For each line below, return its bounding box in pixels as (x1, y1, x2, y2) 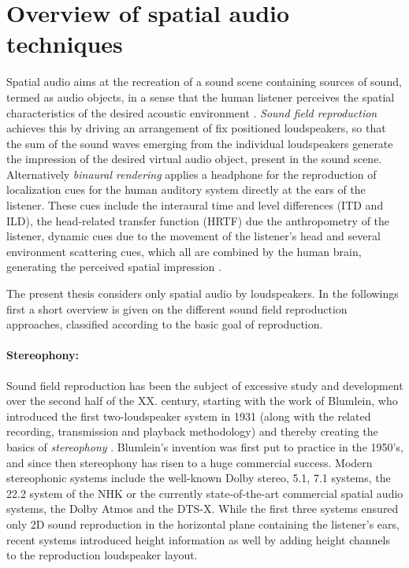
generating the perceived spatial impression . (6, 258, 221, 275)
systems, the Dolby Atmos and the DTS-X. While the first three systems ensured (6, 500, 399, 517)
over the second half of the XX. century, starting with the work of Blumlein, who (6, 392, 398, 409)
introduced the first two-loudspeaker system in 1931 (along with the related (6, 407, 371, 424)
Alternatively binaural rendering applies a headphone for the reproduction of (6, 165, 377, 182)
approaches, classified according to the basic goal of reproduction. (6, 316, 323, 332)
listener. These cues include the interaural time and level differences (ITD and (6, 197, 384, 213)
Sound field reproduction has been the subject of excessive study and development (6, 377, 403, 393)
